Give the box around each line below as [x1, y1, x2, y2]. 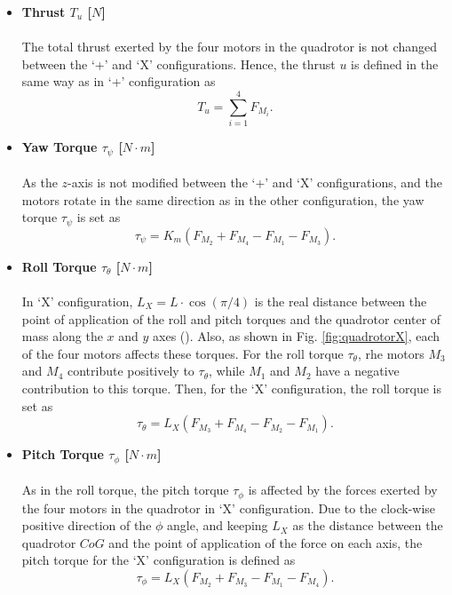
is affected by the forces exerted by [248, 480, 438, 499]
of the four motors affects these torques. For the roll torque [21, 344, 344, 362]
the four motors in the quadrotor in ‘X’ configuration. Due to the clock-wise [21, 498, 436, 517]
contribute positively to [67, 361, 194, 380]
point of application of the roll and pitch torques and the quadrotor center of [21, 309, 441, 328]
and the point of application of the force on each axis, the [108, 533, 423, 551]
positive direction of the [21, 516, 152, 535]
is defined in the [351, 54, 439, 73]
